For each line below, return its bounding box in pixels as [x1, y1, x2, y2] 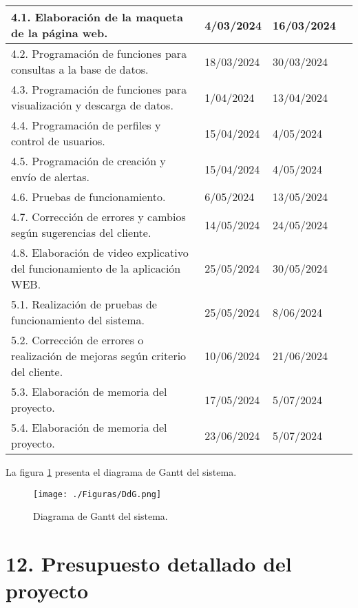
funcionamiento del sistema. [11, 312, 145, 328]
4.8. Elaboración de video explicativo [11, 244, 189, 260]
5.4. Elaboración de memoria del [11, 419, 167, 435]
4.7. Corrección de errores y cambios [11, 209, 186, 224]
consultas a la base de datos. [11, 61, 149, 77]
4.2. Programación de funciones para [11, 45, 187, 61]
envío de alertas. [11, 169, 89, 185]
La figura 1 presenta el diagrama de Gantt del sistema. [6, 465, 237, 479]
